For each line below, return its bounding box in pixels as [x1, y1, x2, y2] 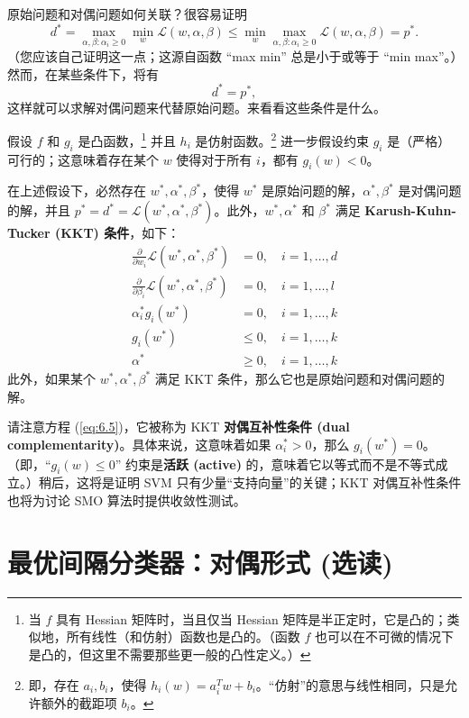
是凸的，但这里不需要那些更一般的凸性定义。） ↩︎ [28, 644, 311, 663]
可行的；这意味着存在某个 [7, 150, 159, 168]
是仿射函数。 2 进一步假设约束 [195, 129, 370, 150]
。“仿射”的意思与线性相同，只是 [255, 675, 446, 694]
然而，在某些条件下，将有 [7, 64, 159, 83]
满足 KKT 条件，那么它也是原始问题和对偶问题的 [154, 368, 446, 387]
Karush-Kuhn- [364, 201, 456, 220]
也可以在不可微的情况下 [315, 627, 455, 646]
